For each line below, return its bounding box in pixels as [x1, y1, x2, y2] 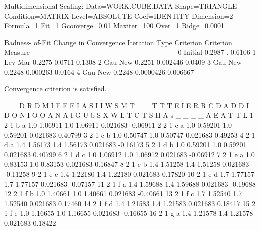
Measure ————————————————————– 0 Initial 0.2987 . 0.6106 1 [4, 47, 256, 57]
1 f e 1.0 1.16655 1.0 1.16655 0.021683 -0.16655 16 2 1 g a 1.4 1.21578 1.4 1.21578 [4, 208, 253, 218]
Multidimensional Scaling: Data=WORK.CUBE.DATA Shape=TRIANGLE [4, 1, 237, 11]
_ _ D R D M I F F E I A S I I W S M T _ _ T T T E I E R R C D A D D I [4, 100, 249, 110]
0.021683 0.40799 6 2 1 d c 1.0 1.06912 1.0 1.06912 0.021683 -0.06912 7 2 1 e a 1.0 [4, 149, 255, 159]
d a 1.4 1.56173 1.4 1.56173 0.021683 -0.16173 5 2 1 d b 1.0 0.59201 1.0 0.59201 [4, 139, 247, 150]
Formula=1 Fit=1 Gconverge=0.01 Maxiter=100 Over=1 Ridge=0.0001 [4, 20, 224, 31]
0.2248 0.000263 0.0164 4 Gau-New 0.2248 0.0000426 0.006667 [4, 66, 194, 77]
